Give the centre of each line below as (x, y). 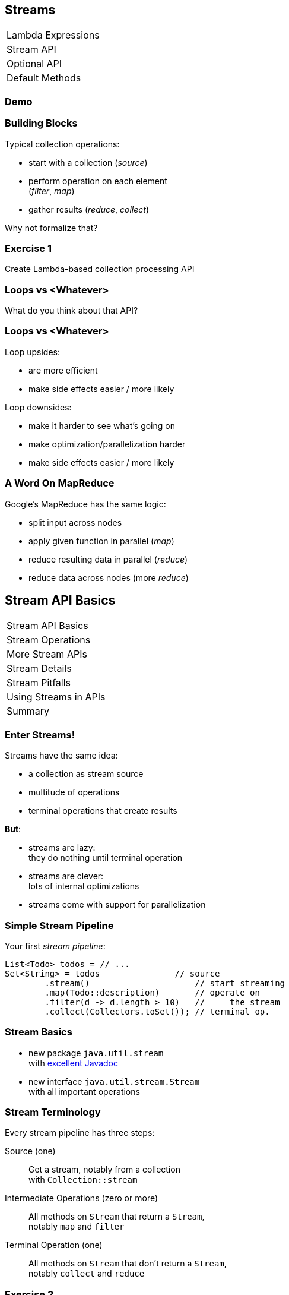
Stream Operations (49, 640)
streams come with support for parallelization (117, 905)
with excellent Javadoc (73, 1063)
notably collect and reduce (87, 1274)
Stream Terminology (53, 1112)
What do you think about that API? (72, 311)
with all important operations (84, 1091)
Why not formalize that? (51, 228)
